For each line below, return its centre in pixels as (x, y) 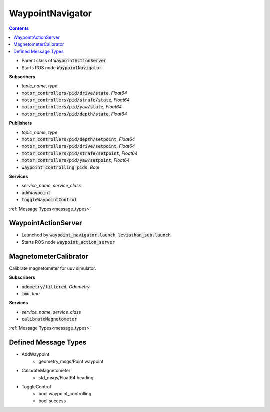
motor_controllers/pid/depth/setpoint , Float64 (78, 139)
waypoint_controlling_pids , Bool (61, 167)
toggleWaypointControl (49, 200)
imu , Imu (31, 293)
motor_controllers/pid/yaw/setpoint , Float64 (76, 160)
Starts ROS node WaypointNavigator (62, 67)
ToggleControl (36, 387)
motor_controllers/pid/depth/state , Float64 (74, 114)
